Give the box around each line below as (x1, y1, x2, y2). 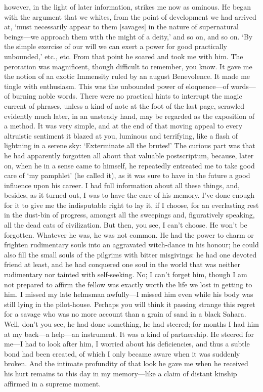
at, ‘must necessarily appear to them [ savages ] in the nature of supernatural (4, 21, 239, 32)
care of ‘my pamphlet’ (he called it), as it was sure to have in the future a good (4, 170, 250, 181)
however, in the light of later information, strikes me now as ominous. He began (4, 2, 251, 12)
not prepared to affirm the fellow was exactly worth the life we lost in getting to (4, 279, 252, 289)
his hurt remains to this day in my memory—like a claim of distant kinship (4, 368, 237, 378)
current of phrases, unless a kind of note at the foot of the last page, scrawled (4, 100, 245, 111)
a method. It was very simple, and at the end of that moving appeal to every (4, 120, 243, 131)
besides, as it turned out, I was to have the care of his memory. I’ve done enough (4, 190, 255, 200)
